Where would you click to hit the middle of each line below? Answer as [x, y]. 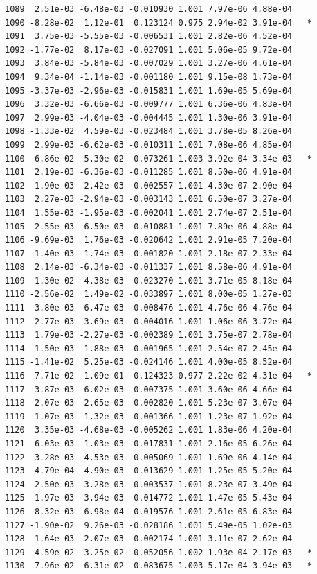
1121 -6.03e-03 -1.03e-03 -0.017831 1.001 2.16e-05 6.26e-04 [149, 444]
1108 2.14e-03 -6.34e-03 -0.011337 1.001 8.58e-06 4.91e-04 [149, 267]
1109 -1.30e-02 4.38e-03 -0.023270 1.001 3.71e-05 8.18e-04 [149, 280]
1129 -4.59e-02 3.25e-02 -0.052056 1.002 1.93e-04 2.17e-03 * [158, 552]
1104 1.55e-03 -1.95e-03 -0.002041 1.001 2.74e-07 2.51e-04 [149, 212]
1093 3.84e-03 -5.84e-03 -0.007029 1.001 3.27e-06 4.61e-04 [149, 63]
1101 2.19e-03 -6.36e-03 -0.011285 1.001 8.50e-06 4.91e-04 [149, 172]
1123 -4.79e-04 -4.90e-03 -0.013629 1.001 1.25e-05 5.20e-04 [149, 471]
